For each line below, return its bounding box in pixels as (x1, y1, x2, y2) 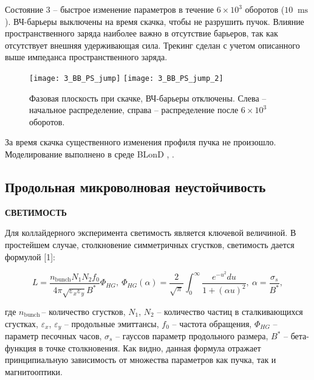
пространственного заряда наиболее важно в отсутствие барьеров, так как (5, 27, 278, 40)
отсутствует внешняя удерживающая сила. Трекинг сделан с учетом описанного (5, 38, 300, 51)
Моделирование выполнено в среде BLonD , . (5, 148, 174, 160)
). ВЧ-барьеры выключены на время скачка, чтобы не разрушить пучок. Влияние (5, 15, 304, 27)
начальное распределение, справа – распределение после (29, 103, 239, 116)
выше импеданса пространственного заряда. (5, 50, 168, 63)
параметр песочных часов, (5, 330, 102, 342)
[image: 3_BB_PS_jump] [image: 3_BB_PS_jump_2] (29, 74, 224, 83)
